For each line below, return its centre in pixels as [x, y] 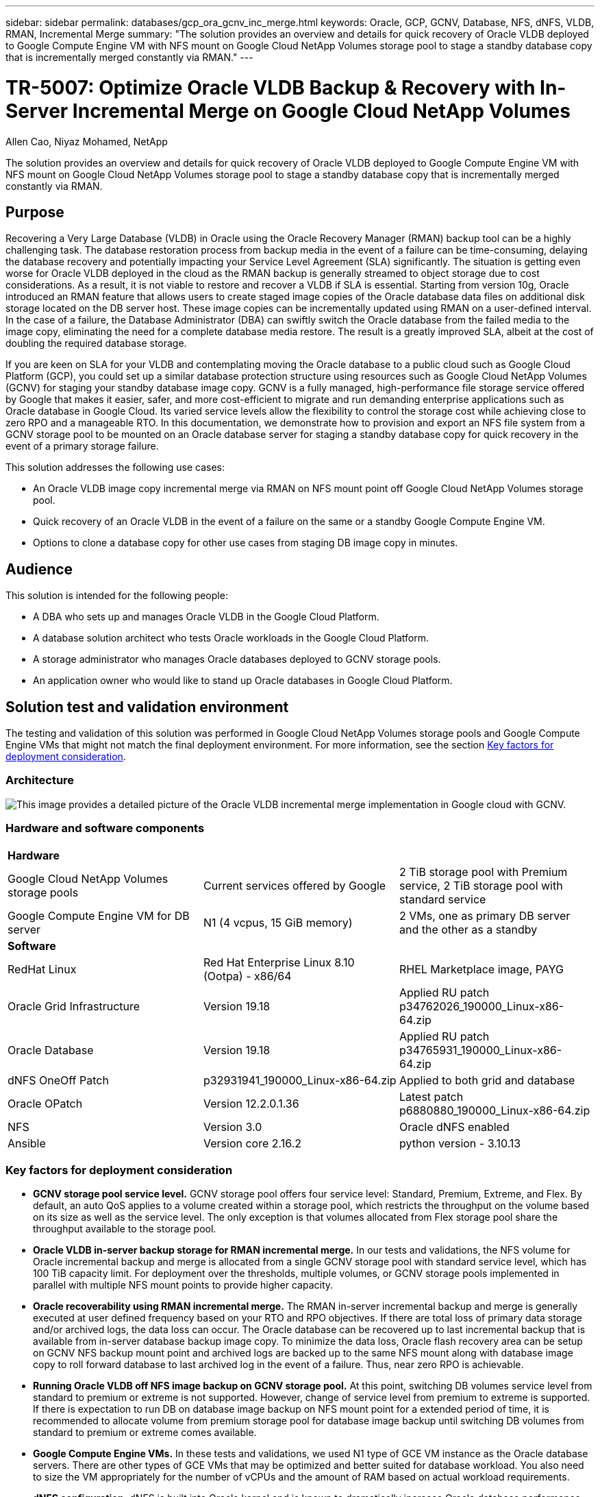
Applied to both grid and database [487, 1080]
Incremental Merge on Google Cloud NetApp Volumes [321, 111]
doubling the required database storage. [96, 343]
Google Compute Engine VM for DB [99, 915]
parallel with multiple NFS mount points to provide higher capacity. [183, 1285]
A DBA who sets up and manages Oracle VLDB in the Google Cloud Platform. [206, 617]
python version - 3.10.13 [460, 1143]
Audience [39, 569]
